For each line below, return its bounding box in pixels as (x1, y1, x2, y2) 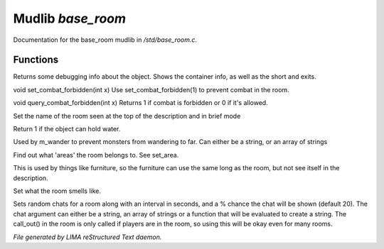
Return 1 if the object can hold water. (13, 125, 121, 133)
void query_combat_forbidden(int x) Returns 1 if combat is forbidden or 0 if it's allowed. (13, 99, 268, 107)
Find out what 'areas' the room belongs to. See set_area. (13, 150, 179, 159)
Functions (13, 54, 59, 66)
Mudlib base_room (13, 11, 127, 26)
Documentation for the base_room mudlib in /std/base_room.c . (13, 35, 198, 44)
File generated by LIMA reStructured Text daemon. (13, 233, 162, 241)
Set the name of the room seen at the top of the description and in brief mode (13, 111, 241, 120)
